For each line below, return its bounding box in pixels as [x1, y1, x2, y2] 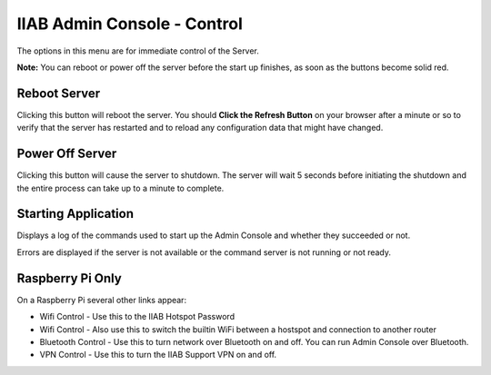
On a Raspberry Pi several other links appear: [16, 294, 186, 305]
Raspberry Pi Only [16, 271, 122, 286]
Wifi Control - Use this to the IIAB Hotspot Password [39, 311, 235, 322]
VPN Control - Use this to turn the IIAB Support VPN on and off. [39, 350, 277, 360]
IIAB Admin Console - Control [16, 14, 243, 34]
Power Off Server [16, 146, 117, 162]
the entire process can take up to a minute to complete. [16, 183, 225, 193]
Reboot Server [16, 85, 101, 101]
